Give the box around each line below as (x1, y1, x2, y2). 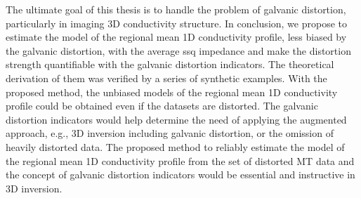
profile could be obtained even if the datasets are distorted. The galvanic (6, 98, 318, 113)
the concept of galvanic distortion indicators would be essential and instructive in (6, 167, 355, 182)
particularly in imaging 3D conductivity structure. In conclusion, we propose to (6, 15, 347, 30)
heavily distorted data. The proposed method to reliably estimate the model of (6, 139, 345, 154)
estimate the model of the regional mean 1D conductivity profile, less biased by (6, 29, 347, 44)
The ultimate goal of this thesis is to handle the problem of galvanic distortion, (6, 2, 346, 16)
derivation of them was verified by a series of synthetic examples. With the (6, 70, 327, 85)
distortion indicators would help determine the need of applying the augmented (6, 112, 347, 126)
